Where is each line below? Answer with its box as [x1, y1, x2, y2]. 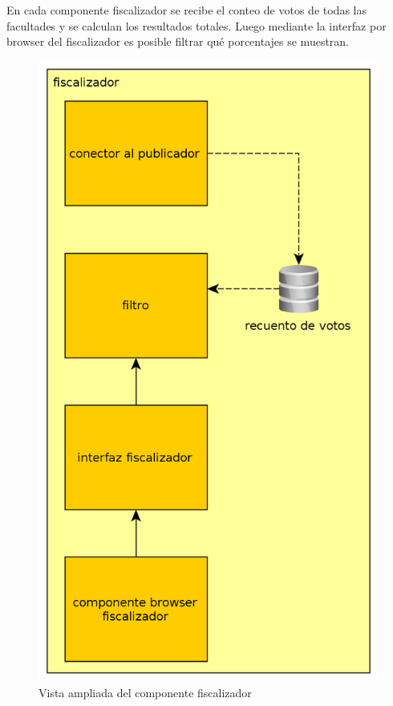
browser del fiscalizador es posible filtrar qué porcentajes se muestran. [6, 33, 350, 50]
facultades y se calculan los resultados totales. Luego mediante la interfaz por [6, 17, 387, 34]
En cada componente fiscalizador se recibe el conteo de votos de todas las [6, 2, 367, 18]
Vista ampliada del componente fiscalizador [38, 684, 252, 700]
